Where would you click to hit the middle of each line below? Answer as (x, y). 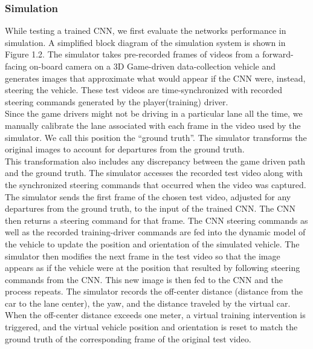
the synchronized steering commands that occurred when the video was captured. (156, 184)
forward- (278, 54)
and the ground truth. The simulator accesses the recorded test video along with (154, 173)
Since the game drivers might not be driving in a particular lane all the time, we (154, 113)
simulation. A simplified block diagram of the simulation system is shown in (145, 42)
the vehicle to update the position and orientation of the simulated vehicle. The (152, 243)
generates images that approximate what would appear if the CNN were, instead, (155, 78)
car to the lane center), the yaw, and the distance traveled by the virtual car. (148, 303)
